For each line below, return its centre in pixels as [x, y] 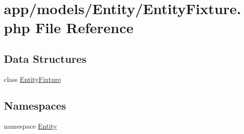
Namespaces [35, 105]
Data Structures [45, 58]
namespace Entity [30, 125]
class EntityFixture [32, 79]
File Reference [84, 28]
